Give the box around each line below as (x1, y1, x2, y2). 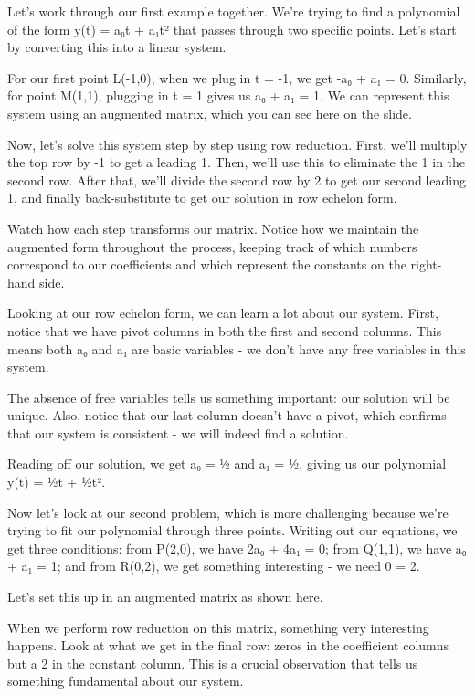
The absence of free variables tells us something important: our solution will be (7, 387, 450, 406)
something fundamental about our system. (7, 671, 244, 691)
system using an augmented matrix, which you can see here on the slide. (7, 103, 412, 122)
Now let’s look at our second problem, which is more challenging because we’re (7, 502, 449, 522)
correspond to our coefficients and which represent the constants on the (7, 255, 406, 274)
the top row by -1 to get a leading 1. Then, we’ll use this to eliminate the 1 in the (7, 153, 466, 172)
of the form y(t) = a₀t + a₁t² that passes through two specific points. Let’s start (7, 19, 457, 38)
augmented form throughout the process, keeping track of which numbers (7, 237, 417, 256)
